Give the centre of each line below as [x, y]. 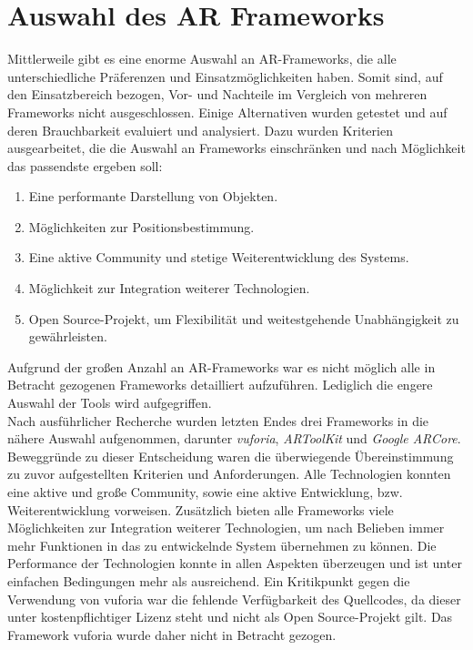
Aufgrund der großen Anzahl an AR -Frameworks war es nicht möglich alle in [221, 366]
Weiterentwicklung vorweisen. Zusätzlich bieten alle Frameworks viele [201, 509]
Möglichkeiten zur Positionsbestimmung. [141, 226]
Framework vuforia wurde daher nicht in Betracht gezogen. [172, 634]
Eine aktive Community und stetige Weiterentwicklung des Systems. [219, 257]
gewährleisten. [68, 336]
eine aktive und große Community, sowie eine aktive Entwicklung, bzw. [205, 492]
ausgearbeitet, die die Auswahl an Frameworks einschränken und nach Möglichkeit [236, 148]
